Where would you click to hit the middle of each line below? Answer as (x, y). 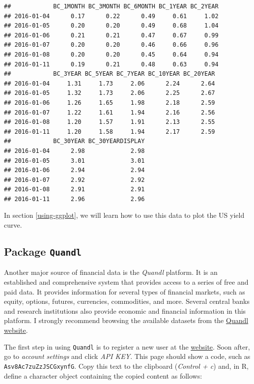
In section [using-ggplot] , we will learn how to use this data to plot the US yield (124, 215)
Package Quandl (43, 251)
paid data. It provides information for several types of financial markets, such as (125, 291)
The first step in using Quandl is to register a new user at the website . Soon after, (127, 346)
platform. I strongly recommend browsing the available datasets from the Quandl (126, 320)
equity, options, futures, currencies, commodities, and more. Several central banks (127, 301)
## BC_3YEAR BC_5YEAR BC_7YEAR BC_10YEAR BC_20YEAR (110, 74)
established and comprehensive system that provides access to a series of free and (126, 282)
